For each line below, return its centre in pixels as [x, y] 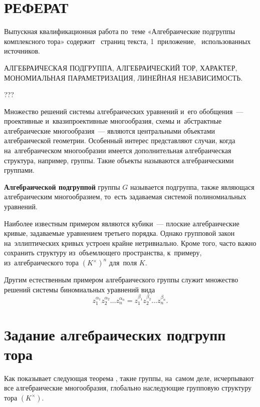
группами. [19, 170]
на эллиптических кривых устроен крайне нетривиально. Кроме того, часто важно [130, 243]
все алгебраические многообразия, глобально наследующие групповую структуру [128, 388]
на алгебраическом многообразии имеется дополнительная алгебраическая [118, 150]
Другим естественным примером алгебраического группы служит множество [121, 279]
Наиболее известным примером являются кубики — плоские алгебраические [122, 223]
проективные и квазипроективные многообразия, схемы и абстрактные [113, 121]
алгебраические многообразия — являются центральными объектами [110, 130]
